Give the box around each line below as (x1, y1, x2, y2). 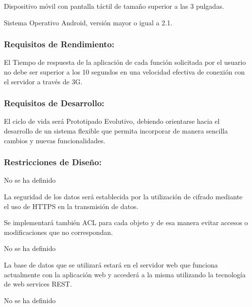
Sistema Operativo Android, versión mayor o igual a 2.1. (4, 17, 173, 27)
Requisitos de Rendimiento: (4, 38, 114, 50)
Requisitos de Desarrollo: (4, 97, 105, 109)
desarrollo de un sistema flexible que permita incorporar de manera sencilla (4, 126, 228, 135)
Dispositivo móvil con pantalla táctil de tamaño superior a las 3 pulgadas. (4, 1, 224, 11)
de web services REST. (4, 279, 72, 289)
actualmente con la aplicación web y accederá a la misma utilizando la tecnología (4, 269, 246, 279)
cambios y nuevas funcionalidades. (4, 135, 106, 145)
